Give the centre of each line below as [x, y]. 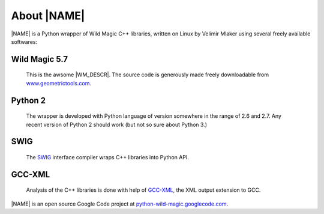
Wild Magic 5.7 [40, 59]
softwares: [24, 41]
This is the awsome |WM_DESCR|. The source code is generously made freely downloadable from [148, 75]
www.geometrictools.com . [59, 83]
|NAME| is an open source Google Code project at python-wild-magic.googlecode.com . [120, 204]
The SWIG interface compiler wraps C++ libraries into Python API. [107, 157]
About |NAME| [48, 16]
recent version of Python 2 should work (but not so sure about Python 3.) [116, 124]
